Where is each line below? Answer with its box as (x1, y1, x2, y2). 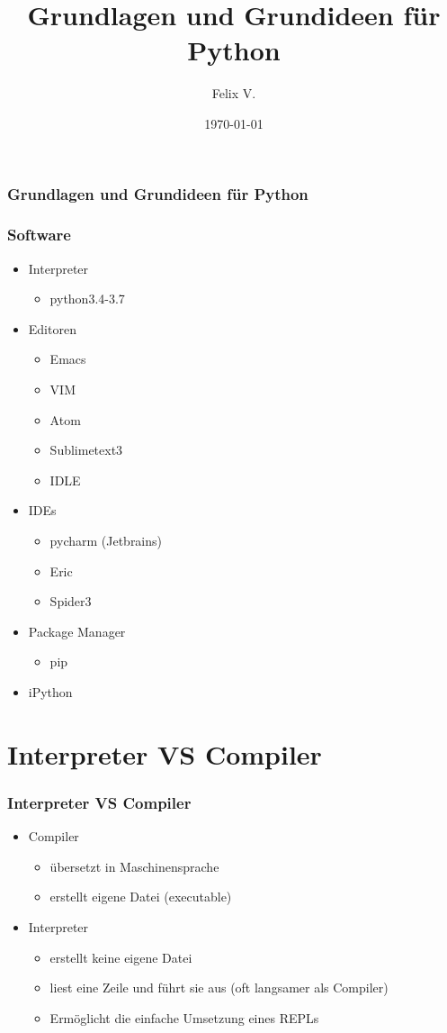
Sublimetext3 (49, 440, 123, 459)
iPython (28, 682, 73, 701)
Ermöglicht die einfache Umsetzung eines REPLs (49, 1008, 319, 1027)
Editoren (28, 319, 76, 338)
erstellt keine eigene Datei (49, 947, 192, 966)
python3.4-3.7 (49, 289, 125, 308)
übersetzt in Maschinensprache (49, 856, 219, 875)
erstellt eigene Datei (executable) (49, 887, 232, 906)
